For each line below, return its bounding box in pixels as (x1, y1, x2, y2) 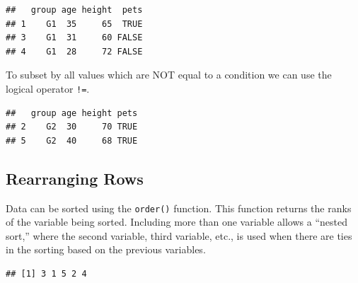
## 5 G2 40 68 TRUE (6, 135, 138, 146)
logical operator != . (6, 81, 90, 96)
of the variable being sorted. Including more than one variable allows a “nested (6, 214, 347, 229)
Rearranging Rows (6, 167, 144, 189)
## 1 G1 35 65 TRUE (6, 18, 143, 29)
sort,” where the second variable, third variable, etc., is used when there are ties (6, 228, 352, 243)
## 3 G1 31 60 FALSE (6, 33, 143, 43)
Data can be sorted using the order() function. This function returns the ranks (6, 200, 352, 215)
